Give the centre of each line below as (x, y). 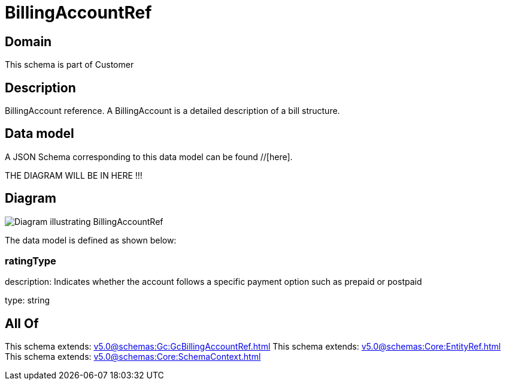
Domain (28, 41)
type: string (28, 300)
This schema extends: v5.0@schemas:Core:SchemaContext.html (133, 357)
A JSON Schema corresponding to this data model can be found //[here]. (149, 157)
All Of (22, 323)
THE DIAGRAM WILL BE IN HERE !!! (74, 175)
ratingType (31, 261)
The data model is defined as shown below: (91, 240)
